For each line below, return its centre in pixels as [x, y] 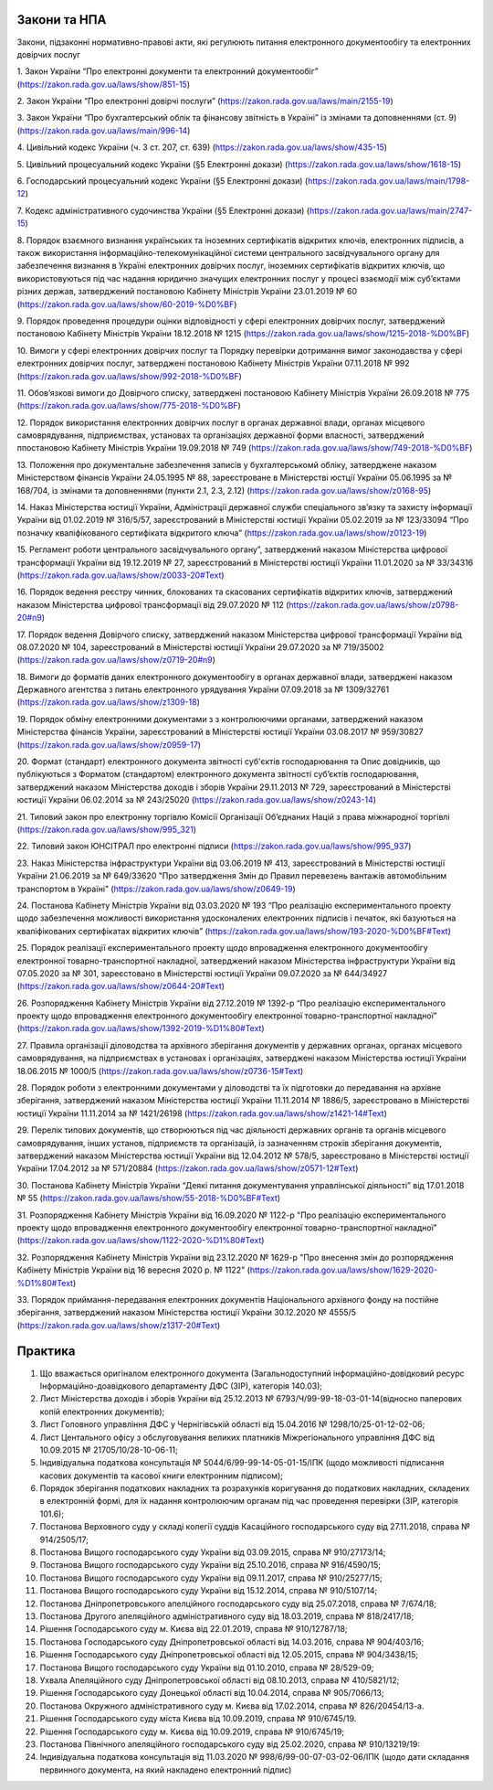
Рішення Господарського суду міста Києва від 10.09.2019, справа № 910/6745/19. [198, 1719]
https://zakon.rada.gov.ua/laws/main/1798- [388, 181]
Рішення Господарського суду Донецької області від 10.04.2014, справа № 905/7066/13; [212, 1693]
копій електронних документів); [102, 1412]
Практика [46, 1352]
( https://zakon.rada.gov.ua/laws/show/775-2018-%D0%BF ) [129, 406]
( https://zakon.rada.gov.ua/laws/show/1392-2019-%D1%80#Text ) [141, 1028]
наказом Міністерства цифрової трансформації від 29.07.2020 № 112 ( [153, 604]
